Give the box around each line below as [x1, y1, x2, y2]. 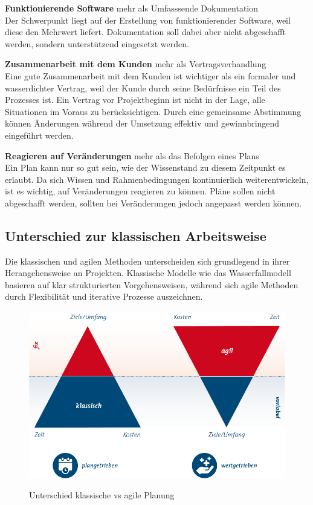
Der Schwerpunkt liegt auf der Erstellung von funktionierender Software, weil [5, 13, 291, 26]
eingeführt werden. [5, 128, 74, 141]
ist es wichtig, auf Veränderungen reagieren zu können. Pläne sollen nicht [5, 185, 276, 197]
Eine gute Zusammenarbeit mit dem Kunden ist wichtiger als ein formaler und [5, 69, 296, 82]
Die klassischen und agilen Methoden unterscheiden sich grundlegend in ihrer [5, 254, 290, 267]
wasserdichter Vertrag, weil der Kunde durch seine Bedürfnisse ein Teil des [5, 81, 281, 94]
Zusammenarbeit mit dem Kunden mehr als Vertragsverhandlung [5, 58, 266, 70]
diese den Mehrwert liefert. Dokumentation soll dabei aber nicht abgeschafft [5, 25, 286, 38]
